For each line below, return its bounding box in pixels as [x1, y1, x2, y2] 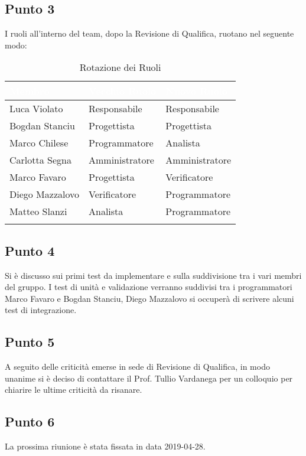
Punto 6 [5, 412, 55, 431]
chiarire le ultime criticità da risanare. [5, 383, 142, 396]
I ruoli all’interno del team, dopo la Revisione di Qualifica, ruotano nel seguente [5, 27, 294, 40]
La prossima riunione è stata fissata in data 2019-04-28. [5, 440, 206, 452]
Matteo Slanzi [9, 204, 67, 219]
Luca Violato [9, 102, 63, 116]
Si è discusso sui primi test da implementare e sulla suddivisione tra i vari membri [5, 269, 302, 281]
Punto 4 [5, 241, 55, 259]
